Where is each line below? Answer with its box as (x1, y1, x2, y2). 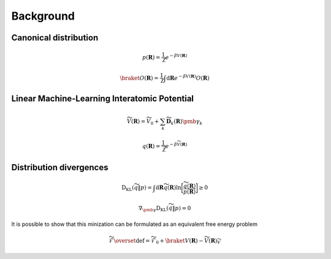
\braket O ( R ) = (120, 74, 159, 81)
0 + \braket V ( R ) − (156, 237, 204, 246)
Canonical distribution (11, 32, 99, 43)
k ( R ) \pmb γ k (170, 118, 203, 126)
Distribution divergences (11, 162, 108, 173)
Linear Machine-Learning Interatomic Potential (11, 93, 194, 103)
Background (11, 9, 75, 23)
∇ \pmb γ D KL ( (138, 205, 169, 213)
